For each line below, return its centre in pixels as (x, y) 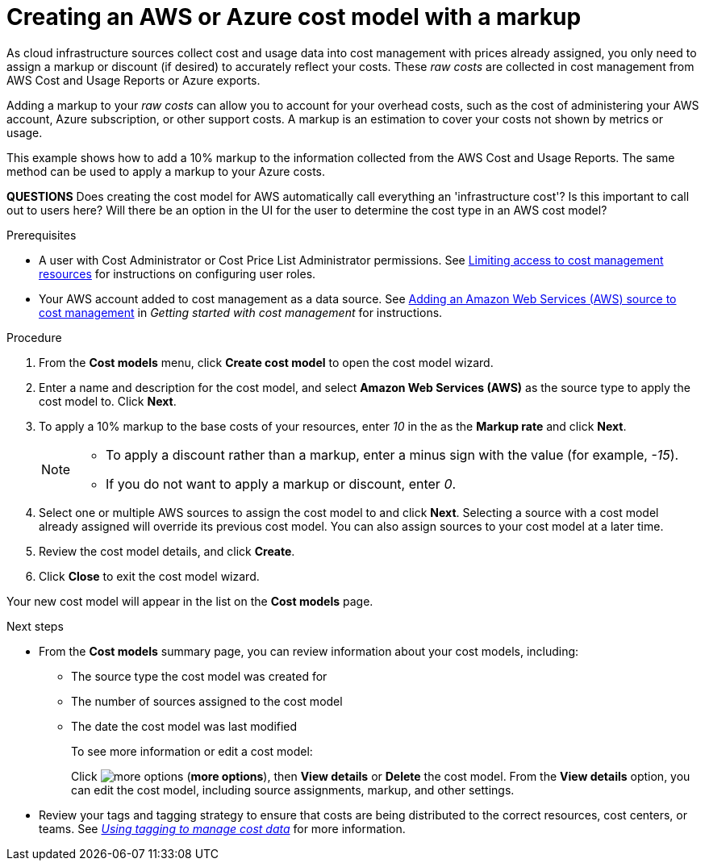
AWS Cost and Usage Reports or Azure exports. (133, 80)
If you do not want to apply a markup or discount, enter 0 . (281, 484)
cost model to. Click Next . (108, 401)
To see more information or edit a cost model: (192, 751)
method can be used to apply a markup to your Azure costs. (166, 171)
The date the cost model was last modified (184, 726)
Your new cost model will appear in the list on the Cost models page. (190, 601)
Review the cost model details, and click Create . (167, 551)
